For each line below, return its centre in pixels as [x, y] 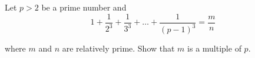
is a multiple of [214, 48]
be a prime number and [84, 7]
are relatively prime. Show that [118, 48]
